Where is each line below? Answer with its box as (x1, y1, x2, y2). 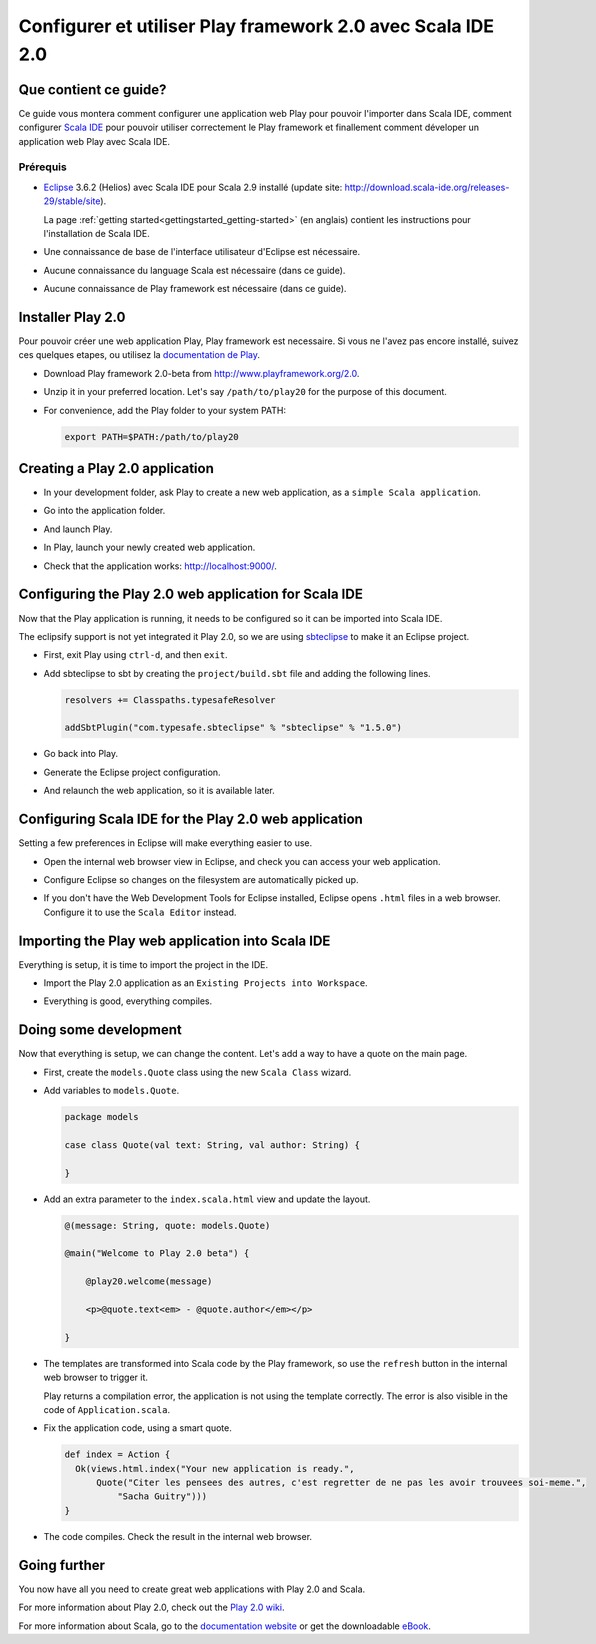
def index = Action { (64, 1449, 171, 1460)
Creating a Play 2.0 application (18, 460, 214, 477)
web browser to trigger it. (43, 1371, 149, 1384)
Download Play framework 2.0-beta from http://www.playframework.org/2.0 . (43, 367, 360, 379)
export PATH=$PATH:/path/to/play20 (64, 431, 239, 442)
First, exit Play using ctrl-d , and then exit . (43, 649, 229, 661)
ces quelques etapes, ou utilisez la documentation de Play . (18, 349, 260, 361)
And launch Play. (43, 523, 113, 535)
